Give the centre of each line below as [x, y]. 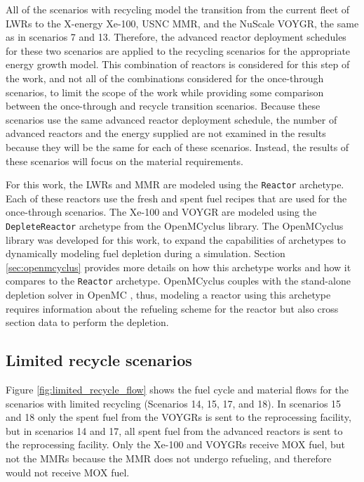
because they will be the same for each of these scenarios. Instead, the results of [177, 146]
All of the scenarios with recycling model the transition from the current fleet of [178, 9]
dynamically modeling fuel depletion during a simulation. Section [146, 253]
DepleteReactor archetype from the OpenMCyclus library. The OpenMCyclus [175, 225]
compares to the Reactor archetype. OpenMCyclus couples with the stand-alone [178, 281]
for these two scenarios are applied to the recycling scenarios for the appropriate [178, 50]
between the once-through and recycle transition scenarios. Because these [163, 106]
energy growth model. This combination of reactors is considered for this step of [178, 64]
